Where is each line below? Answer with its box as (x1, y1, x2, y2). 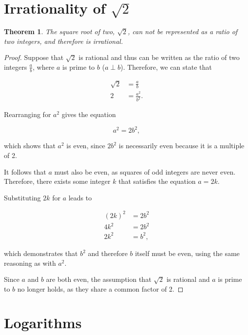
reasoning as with (4, 257, 56, 268)
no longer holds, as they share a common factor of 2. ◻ (17, 283, 184, 294)
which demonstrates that (4, 248, 78, 258)
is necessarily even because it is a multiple (118, 140, 245, 151)
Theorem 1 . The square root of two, (4, 26, 115, 37)
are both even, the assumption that (46, 274, 152, 284)
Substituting (4, 192, 41, 202)
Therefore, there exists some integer (4, 176, 111, 186)
